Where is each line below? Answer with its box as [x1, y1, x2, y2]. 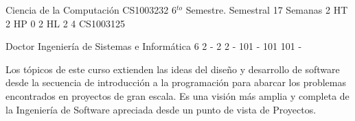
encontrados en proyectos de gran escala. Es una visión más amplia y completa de [5, 88, 350, 103]
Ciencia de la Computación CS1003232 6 [5, 3, 176, 16]
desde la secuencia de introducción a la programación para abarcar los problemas [5, 75, 347, 90]
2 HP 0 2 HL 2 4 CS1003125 [5, 16, 125, 30]
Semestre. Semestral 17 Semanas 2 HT [185, 3, 348, 16]
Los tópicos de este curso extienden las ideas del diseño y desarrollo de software [5, 62, 340, 76]
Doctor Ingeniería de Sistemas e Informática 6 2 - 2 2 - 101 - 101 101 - [5, 39, 302, 53]
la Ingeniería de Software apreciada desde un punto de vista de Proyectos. [5, 102, 317, 116]
